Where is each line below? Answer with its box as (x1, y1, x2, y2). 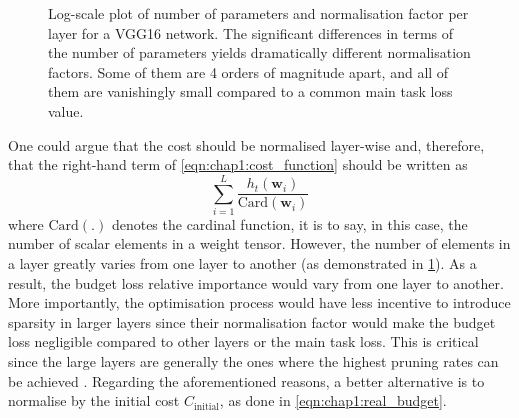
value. (48, 100, 84, 121)
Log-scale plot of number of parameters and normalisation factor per (48, 3, 469, 23)
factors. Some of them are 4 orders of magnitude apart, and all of (48, 61, 449, 82)
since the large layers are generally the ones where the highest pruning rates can (8, 351, 499, 372)
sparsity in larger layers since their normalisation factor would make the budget (8, 311, 496, 332)
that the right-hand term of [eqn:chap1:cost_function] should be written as (8, 154, 468, 175)
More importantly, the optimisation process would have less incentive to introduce (8, 292, 511, 313)
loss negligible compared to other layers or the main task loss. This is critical (8, 331, 479, 352)
